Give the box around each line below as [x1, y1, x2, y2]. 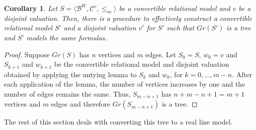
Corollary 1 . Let [4, 3, 58, 13]
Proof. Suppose [4, 49, 50, 59]
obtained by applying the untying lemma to [4, 69, 137, 79]
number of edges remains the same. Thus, [4, 88, 131, 99]
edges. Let [145, 49, 176, 59]
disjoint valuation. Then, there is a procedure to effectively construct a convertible [4, 12, 253, 23]
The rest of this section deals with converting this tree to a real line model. [4, 117, 233, 127]
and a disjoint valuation [64, 22, 136, 33]
